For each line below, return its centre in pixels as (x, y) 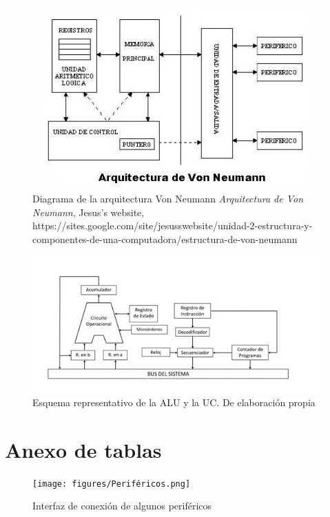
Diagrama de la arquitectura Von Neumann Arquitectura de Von (168, 199)
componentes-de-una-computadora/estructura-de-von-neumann (165, 239)
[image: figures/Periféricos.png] (112, 484)
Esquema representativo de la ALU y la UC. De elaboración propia (174, 402)
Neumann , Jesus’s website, (89, 212)
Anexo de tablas (83, 449)
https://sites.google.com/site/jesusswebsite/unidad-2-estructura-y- (173, 225)
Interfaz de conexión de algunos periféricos (122, 506)
